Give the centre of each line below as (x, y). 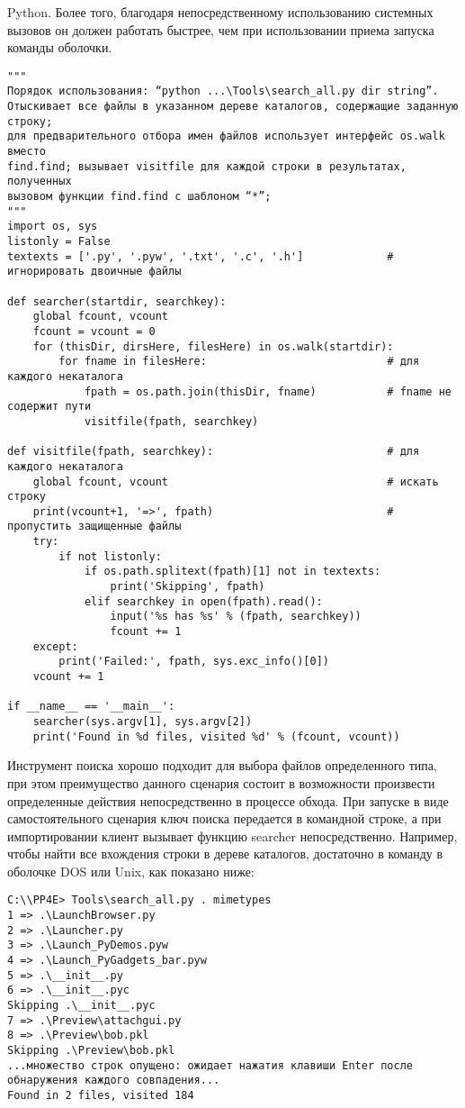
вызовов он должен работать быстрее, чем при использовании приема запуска (221, 29)
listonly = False (59, 241)
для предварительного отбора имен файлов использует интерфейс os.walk (226, 136)
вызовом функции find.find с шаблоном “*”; (139, 197)
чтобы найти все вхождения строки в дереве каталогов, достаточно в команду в (225, 854)
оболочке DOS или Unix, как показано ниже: (131, 871)
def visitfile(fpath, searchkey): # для (214, 452)
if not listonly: (110, 556)
